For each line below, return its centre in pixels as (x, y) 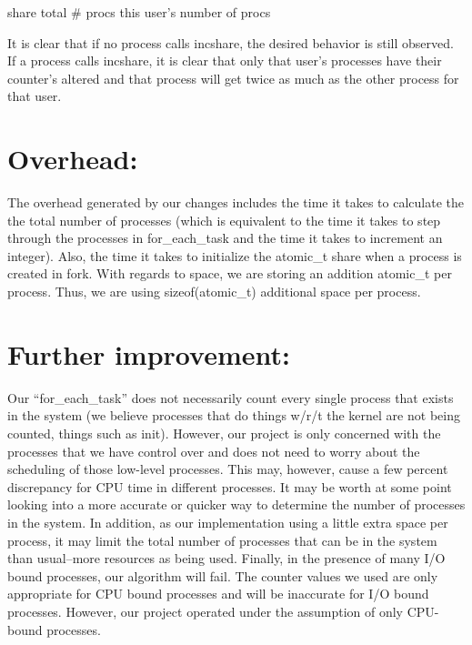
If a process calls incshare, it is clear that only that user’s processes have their (225, 60)
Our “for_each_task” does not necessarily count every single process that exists (231, 397)
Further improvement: (149, 353)
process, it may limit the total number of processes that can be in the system (222, 540)
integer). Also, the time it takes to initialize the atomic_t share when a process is (235, 255)
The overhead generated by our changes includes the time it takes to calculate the (236, 202)
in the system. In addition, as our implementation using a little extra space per (228, 522)
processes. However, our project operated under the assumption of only (206, 611)
